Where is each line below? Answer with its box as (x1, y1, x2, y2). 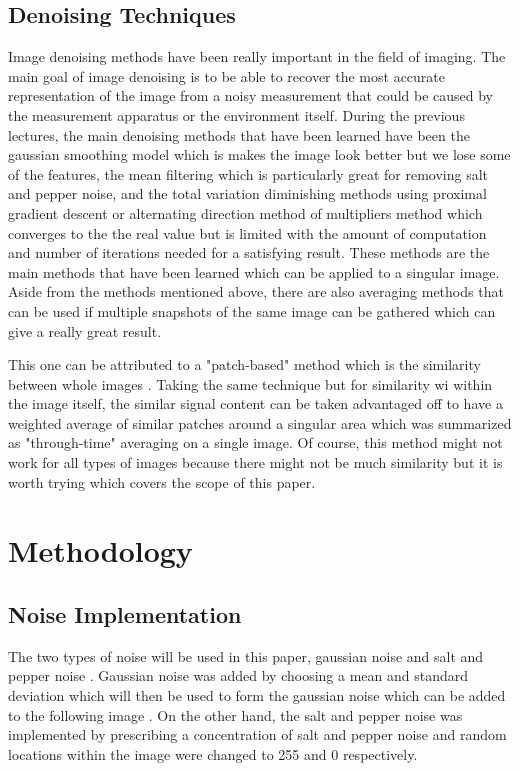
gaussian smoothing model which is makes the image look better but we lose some (8, 144, 511, 165)
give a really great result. (8, 320, 162, 341)
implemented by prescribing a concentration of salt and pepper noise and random (8, 724, 507, 745)
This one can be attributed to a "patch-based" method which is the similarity (8, 354, 481, 375)
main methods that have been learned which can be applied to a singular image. (8, 261, 500, 282)
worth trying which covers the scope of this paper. (8, 471, 316, 492)
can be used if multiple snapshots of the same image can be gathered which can (8, 300, 496, 321)
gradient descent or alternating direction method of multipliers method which (8, 202, 483, 223)
